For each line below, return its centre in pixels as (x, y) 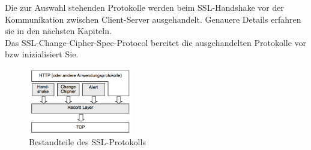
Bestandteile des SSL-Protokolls (87, 142)
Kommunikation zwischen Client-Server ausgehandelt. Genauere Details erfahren (153, 19)
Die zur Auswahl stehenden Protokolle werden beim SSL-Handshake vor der (144, 7)
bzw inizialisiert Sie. (42, 54)
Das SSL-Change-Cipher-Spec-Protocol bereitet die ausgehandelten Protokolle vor (156, 42)
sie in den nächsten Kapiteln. (58, 31)
